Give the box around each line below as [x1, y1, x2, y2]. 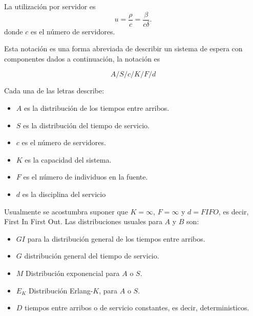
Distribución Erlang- [28, 285, 93, 295]
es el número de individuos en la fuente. [23, 171, 148, 182]
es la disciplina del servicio [22, 189, 106, 199]
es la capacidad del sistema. [25, 154, 112, 165]
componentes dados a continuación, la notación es [4, 53, 160, 64]
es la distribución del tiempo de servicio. [23, 120, 150, 130]
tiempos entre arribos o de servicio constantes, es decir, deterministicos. [25, 302, 249, 313]
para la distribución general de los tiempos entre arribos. [27, 233, 205, 244]
